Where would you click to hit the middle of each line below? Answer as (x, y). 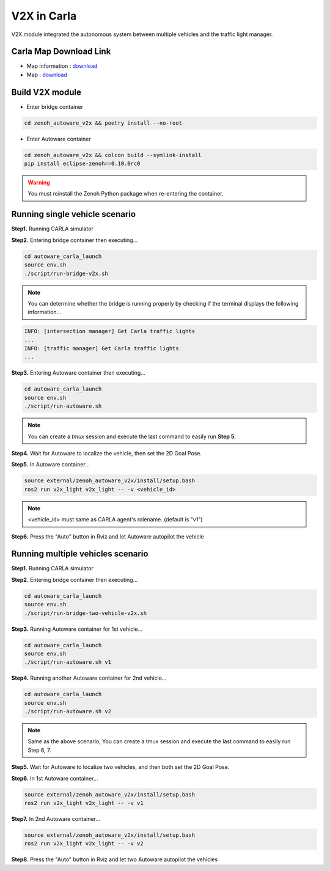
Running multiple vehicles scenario (80, 554)
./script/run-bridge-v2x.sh (66, 273)
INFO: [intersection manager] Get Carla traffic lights (110, 331)
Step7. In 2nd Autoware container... (56, 818)
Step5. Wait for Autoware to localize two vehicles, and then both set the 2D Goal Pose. (120, 767)
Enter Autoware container (59, 139)
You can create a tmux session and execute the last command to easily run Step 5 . (132, 436)
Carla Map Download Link (61, 52)
